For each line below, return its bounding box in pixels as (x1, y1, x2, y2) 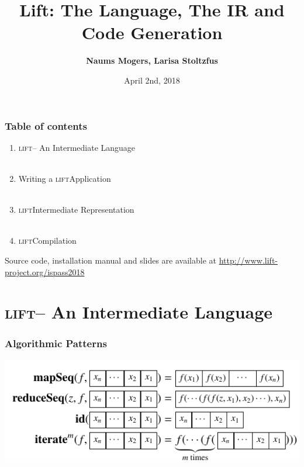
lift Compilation (18, 234, 77, 247)
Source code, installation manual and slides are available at (5, 254, 216, 266)
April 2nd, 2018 (124, 74, 180, 86)
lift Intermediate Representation (18, 203, 134, 216)
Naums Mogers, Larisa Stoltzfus (86, 54, 218, 67)
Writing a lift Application (18, 172, 111, 184)
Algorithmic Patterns (5, 336, 107, 351)
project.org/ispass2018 (5, 265, 85, 278)
